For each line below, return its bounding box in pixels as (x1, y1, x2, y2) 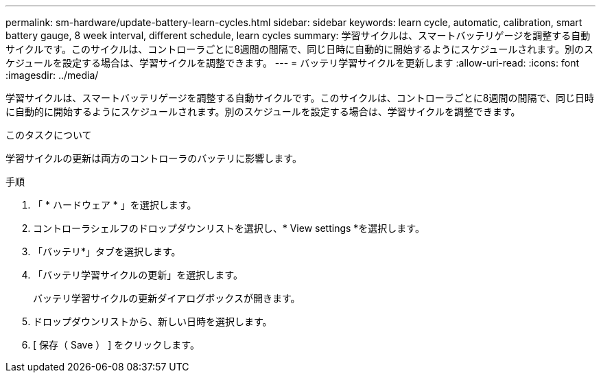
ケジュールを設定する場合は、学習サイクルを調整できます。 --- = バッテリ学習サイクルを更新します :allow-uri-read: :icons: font (5, 57, 579, 69)
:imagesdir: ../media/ (5, 69, 99, 81)
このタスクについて (5, 129, 92, 141)
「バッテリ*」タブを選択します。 (33, 246, 181, 257)
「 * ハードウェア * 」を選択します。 (33, 199, 197, 211)
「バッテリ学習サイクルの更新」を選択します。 (33, 269, 243, 281)
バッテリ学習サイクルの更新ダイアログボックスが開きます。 (33, 292, 300, 304)
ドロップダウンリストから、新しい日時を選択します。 (33, 316, 272, 327)
